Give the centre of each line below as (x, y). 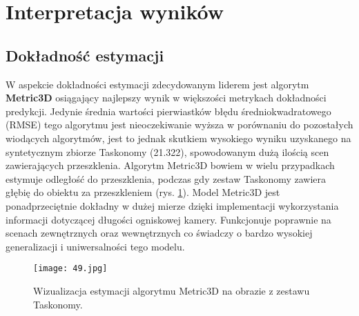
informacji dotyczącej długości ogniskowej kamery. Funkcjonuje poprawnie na (168, 219)
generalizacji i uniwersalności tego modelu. (95, 246)
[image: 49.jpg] (70, 269)
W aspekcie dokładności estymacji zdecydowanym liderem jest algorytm (157, 84)
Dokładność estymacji (85, 55)
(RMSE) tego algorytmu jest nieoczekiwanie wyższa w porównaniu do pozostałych (179, 125)
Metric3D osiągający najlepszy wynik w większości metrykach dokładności (166, 98)
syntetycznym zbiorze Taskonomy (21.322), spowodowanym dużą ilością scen (167, 151)
